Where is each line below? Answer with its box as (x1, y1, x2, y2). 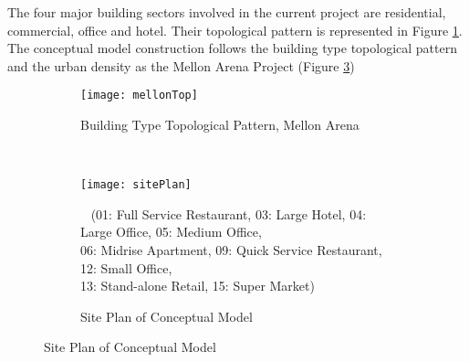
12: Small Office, (80, 258, 172, 277)
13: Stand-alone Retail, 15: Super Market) (80, 276, 315, 295)
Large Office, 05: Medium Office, (80, 222, 262, 241)
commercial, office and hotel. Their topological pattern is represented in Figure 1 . (7, 20, 463, 39)
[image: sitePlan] (80, 178, 192, 192)
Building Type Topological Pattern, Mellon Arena (80, 115, 360, 134)
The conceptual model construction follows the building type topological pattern (7, 38, 457, 58)
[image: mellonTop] (80, 89, 198, 102)
